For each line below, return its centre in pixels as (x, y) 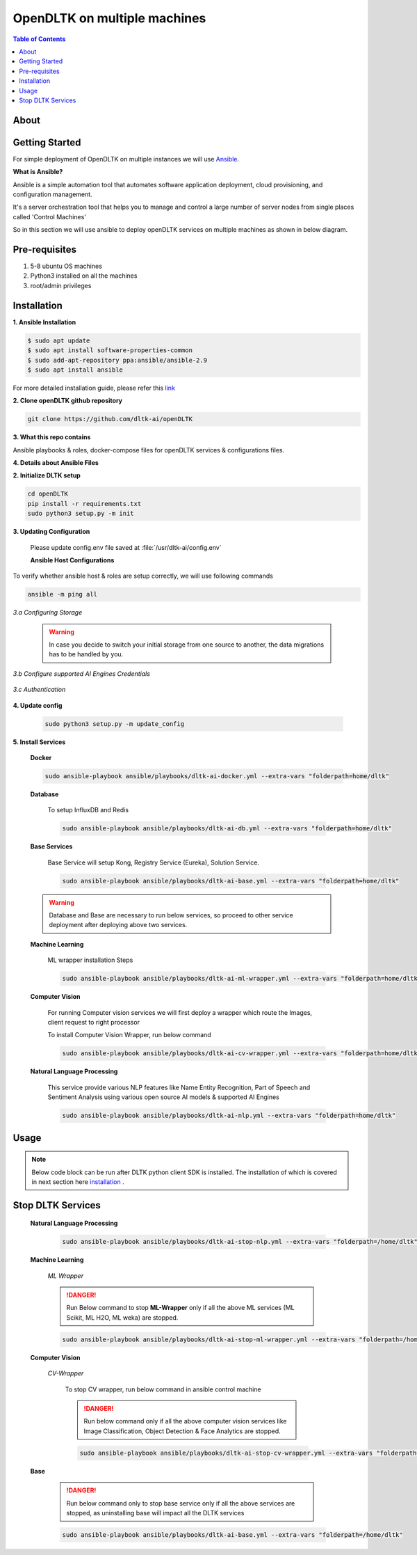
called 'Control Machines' (50, 216)
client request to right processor (94, 1023)
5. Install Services (39, 742)
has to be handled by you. (86, 654)
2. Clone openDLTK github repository (68, 401)
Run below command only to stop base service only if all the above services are (181, 1503)
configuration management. (53, 194)
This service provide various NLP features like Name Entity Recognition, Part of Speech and (179, 1087)
